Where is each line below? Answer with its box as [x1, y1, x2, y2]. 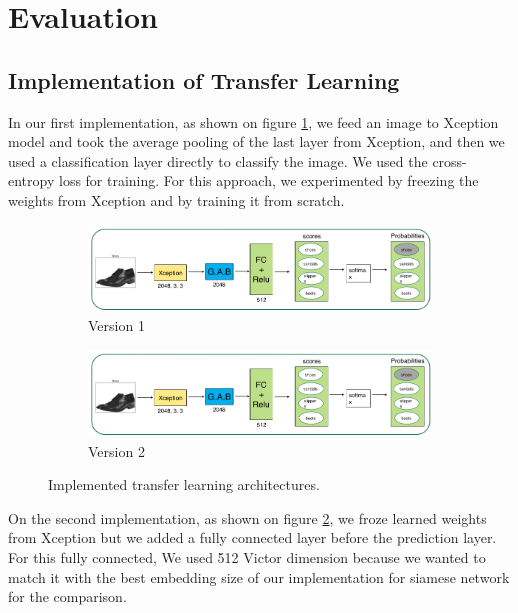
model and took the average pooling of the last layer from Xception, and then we [8, 131, 505, 152]
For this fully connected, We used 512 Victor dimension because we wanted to [8, 547, 486, 568]
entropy [8, 170, 55, 191]
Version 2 [88, 440, 145, 461]
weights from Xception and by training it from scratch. [8, 189, 345, 210]
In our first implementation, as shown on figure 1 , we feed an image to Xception [8, 111, 499, 132]
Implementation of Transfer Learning [8, 64, 400, 95]
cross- [432, 150, 467, 171]
